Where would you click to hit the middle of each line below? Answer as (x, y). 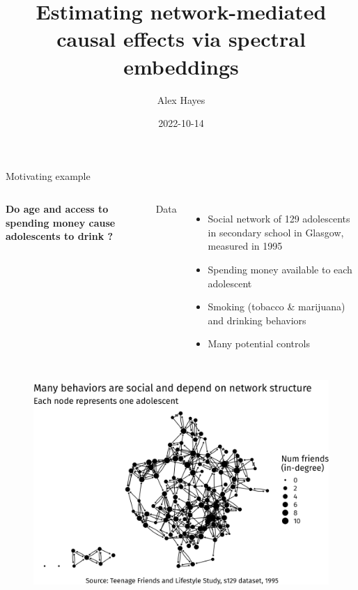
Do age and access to (57, 209)
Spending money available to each (280, 270)
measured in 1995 (245, 246)
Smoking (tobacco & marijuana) (277, 307)
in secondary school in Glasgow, (276, 232)
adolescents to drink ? (60, 236)
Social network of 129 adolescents (279, 219)
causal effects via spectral (181, 39)
